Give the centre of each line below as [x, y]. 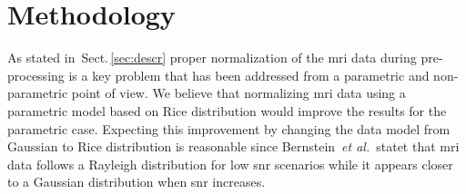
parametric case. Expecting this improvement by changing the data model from [229, 128]
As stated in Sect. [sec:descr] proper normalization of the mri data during [212, 58]
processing [36, 75]
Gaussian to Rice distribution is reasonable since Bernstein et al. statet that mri [233, 146]
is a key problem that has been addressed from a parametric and [249, 75]
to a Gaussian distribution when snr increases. [137, 182]
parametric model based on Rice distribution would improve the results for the [227, 110]
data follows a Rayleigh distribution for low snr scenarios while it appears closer [230, 164]
